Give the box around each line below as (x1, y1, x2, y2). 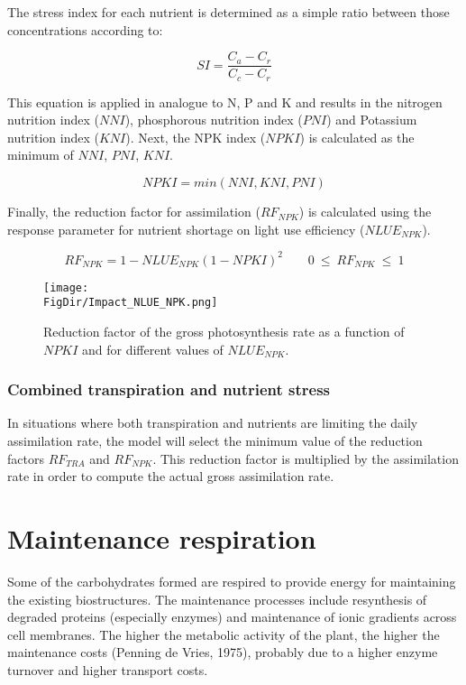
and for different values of (81, 339, 224, 358)
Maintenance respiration (7, 520, 316, 557)
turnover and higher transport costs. (7, 660, 208, 679)
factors (7, 449, 44, 467)
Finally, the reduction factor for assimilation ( (7, 202, 260, 221)
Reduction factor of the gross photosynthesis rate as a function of (43, 322, 405, 341)
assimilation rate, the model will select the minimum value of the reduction (7, 431, 423, 450)
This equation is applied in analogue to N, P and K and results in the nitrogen (7, 92, 443, 111)
